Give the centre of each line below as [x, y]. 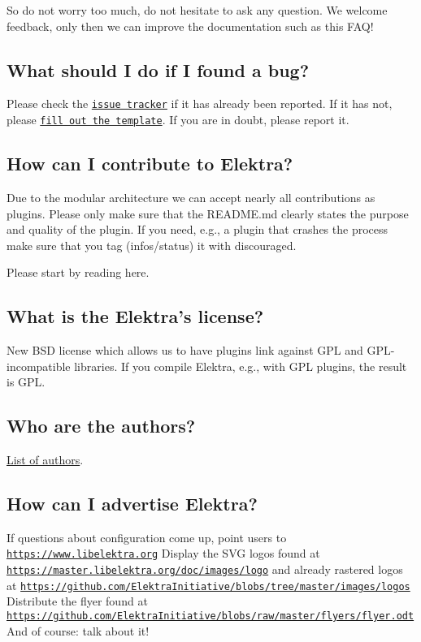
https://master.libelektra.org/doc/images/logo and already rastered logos [205, 569]
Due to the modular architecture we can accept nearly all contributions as [191, 197]
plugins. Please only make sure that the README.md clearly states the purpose [208, 213]
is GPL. [26, 382]
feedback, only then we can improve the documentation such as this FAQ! [190, 26]
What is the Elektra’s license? [135, 316]
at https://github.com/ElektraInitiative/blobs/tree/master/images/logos [208, 585]
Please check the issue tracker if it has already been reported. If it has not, [200, 103]
